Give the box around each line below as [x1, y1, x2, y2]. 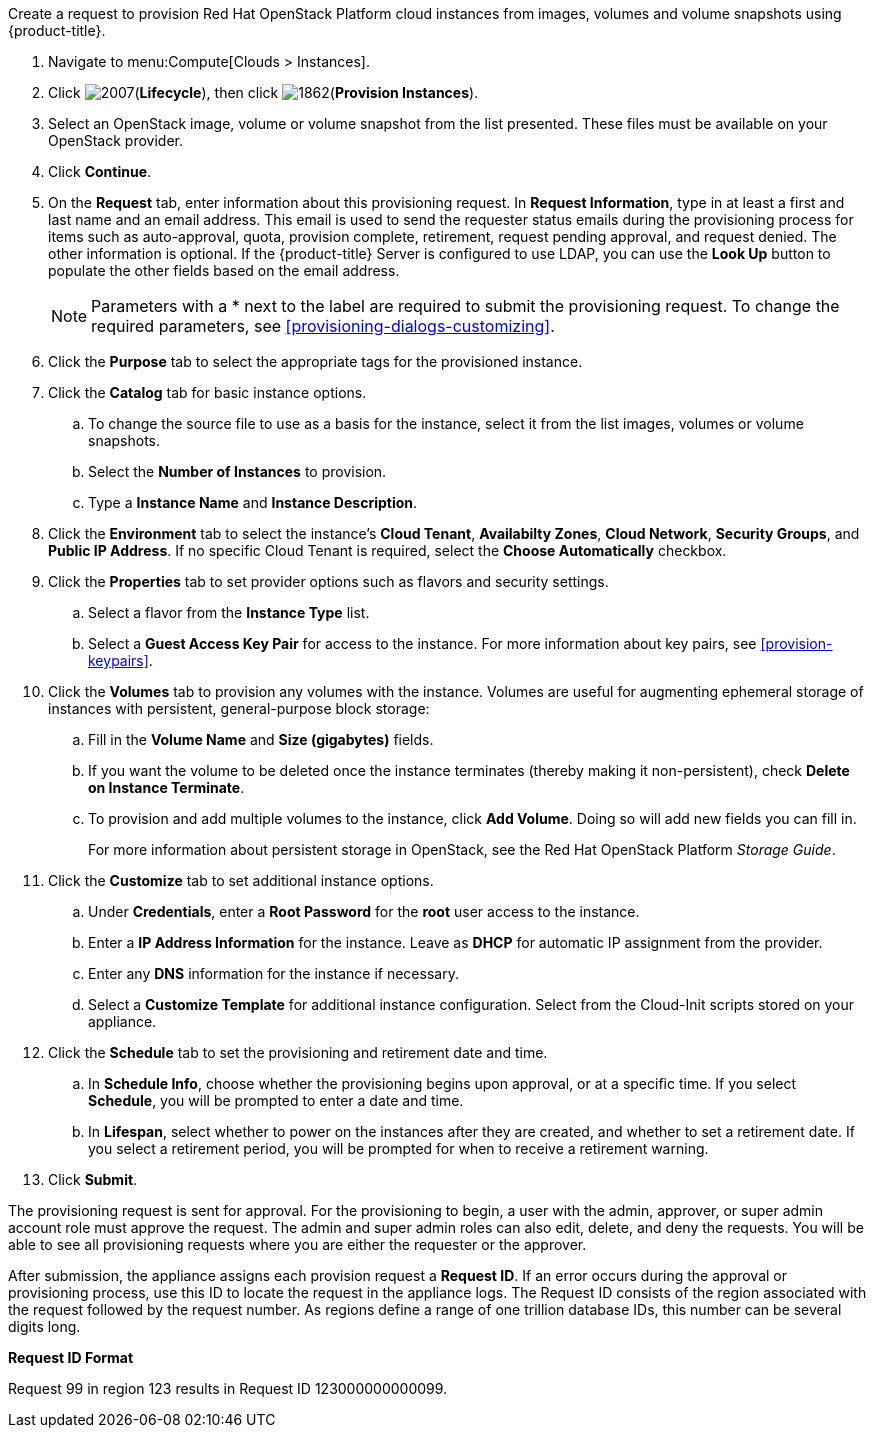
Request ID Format [8, 1349, 134, 1366]
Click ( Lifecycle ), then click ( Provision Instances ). [48, 84, 479, 101]
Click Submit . [48, 1171, 138, 1188]
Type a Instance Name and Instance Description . [88, 494, 418, 511]
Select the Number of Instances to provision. [88, 463, 387, 480]
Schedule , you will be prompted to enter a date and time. [88, 1092, 464, 1109]
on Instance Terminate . [88, 779, 245, 796]
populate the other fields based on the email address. [48, 262, 400, 279]
